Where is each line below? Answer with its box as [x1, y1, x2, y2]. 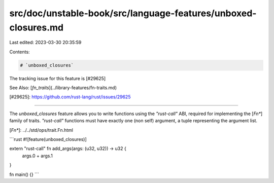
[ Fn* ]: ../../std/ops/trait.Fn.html [9, 127, 74, 133]
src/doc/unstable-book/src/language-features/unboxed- [9, 8, 257, 19]
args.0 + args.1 [22, 153, 53, 159]
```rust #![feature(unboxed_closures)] [9, 136, 87, 142]
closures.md [9, 22, 63, 33]
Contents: [9, 49, 30, 55]
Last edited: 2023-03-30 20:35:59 [9, 40, 82, 46]
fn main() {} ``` [9, 171, 39, 177]
